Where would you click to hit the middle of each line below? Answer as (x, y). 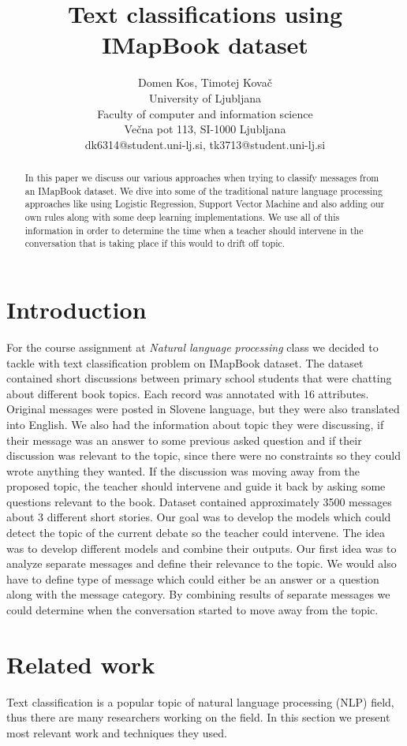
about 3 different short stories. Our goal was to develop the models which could (199, 517)
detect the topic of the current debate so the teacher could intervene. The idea (196, 533)
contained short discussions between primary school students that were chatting (199, 378)
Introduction (77, 310)
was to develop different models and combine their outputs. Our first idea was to (202, 548)
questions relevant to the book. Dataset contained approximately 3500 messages (199, 501)
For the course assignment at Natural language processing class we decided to (192, 347)
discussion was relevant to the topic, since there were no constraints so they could (204, 455)
